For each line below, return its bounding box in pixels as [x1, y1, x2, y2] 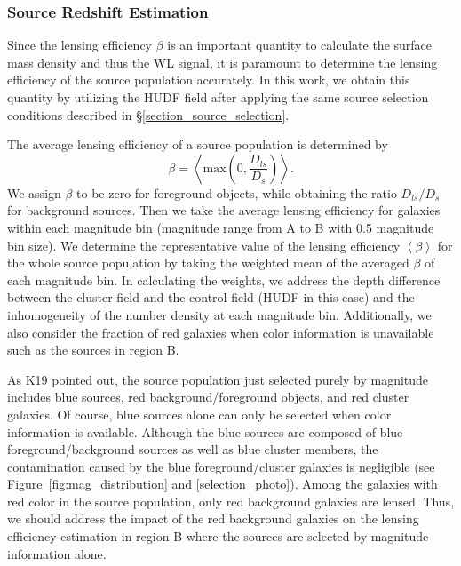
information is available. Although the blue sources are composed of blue [7, 422, 403, 441]
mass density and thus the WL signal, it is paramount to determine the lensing [7, 52, 438, 71]
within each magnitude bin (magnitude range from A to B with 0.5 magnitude [7, 218, 434, 236]
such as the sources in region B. [7, 340, 179, 359]
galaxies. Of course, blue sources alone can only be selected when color [7, 404, 392, 423]
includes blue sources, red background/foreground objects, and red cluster [7, 387, 409, 406]
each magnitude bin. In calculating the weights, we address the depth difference [7, 270, 441, 289]
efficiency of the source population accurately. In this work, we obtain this [7, 70, 410, 89]
